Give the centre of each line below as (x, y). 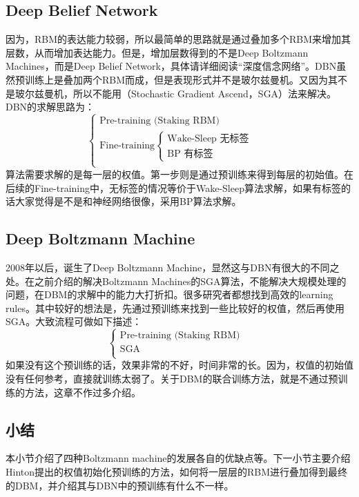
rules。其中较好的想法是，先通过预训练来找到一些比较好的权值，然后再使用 (175, 308)
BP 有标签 (190, 154)
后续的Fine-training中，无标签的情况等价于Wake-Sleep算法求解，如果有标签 (173, 187)
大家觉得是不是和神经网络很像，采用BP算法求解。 (128, 201)
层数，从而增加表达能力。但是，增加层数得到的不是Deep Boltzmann (157, 52)
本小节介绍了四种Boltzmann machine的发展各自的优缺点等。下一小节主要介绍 (178, 458)
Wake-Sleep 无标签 (208, 139)
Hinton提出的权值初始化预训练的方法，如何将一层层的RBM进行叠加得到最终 (177, 472)
